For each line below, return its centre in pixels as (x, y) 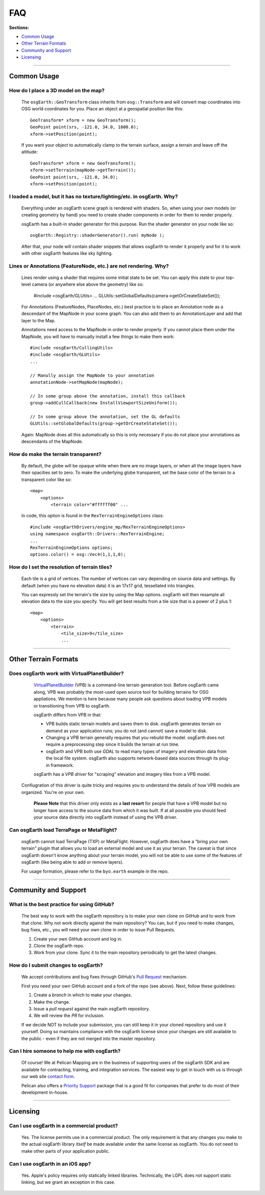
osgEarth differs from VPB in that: (67, 715)
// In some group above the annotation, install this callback (108, 396)
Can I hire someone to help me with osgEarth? (65, 1051)
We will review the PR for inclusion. (69, 1015)
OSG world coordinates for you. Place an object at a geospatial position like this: (102, 109)
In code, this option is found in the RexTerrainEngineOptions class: (93, 516)
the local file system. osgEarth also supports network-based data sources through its (132, 758)
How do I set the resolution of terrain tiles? (61, 567)
